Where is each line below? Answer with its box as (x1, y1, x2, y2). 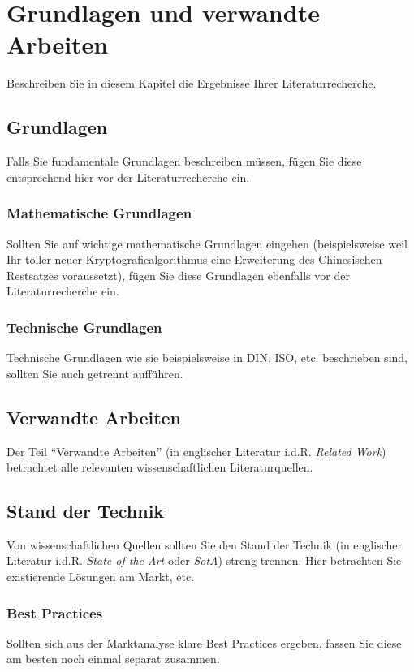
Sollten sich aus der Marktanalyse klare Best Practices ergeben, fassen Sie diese (6, 634, 402, 651)
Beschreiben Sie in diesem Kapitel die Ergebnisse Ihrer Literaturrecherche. (6, 75, 377, 92)
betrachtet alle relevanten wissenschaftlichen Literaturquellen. (6, 459, 313, 476)
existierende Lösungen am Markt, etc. (6, 568, 195, 585)
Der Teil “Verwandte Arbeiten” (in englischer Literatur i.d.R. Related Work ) (6, 442, 386, 459)
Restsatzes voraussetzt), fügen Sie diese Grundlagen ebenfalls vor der (6, 266, 350, 283)
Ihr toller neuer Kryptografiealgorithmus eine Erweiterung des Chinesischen (6, 251, 382, 268)
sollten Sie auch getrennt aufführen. (6, 364, 183, 381)
